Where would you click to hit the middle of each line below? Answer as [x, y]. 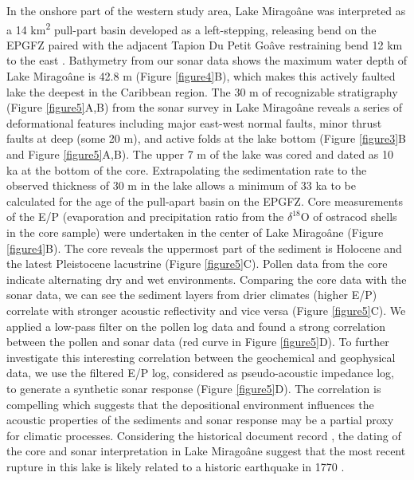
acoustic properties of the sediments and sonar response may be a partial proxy [200, 420]
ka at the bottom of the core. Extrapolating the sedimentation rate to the [187, 169]
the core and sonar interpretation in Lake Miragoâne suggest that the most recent [206, 451]
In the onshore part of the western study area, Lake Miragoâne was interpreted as [206, 10]
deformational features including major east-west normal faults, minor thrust [194, 122]
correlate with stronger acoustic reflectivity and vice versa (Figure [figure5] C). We [206, 310]
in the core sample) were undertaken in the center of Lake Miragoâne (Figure [195, 232]
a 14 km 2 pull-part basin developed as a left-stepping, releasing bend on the [191, 28]
